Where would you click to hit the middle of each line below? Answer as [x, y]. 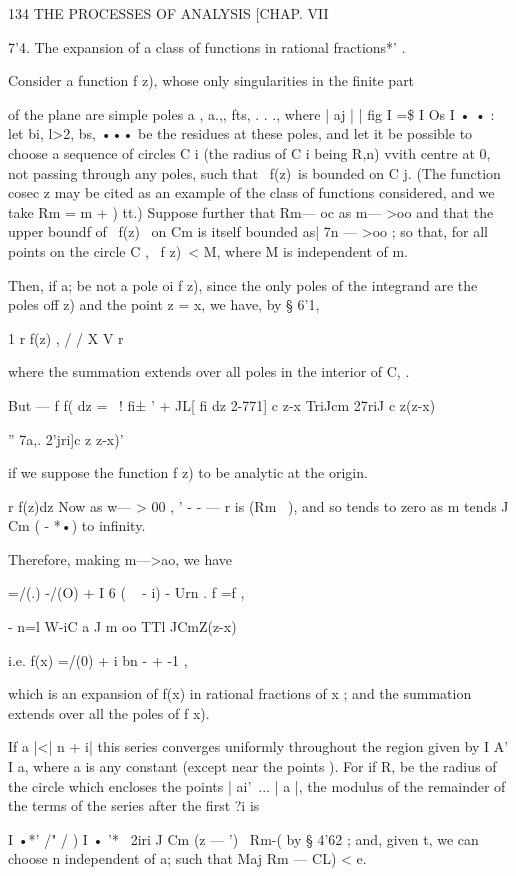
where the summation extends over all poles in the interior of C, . [209, 371]
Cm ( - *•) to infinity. [77, 525]
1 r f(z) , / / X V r [66, 337]
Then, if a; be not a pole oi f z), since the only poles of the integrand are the [243, 284]
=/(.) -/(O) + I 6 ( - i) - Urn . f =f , [126, 592]
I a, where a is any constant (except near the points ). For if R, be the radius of [252, 766]
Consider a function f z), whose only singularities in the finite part [211, 80]
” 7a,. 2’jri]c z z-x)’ [66, 438]
